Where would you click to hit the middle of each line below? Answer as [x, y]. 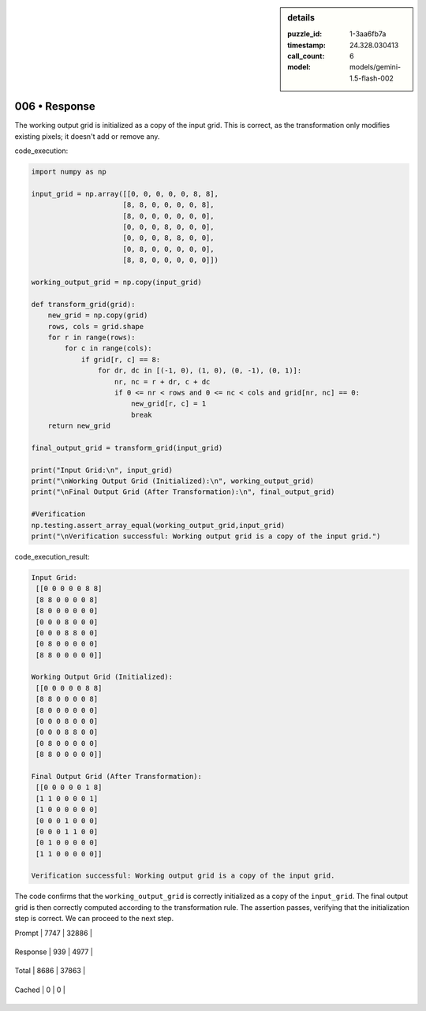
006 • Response [55, 107]
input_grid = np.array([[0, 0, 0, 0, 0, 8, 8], [125, 194]
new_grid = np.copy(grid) [98, 315]
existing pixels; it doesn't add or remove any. [87, 136]
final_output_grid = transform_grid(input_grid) [127, 447]
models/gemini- [376, 67]
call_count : [306, 56]
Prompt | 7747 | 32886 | [53, 933]
